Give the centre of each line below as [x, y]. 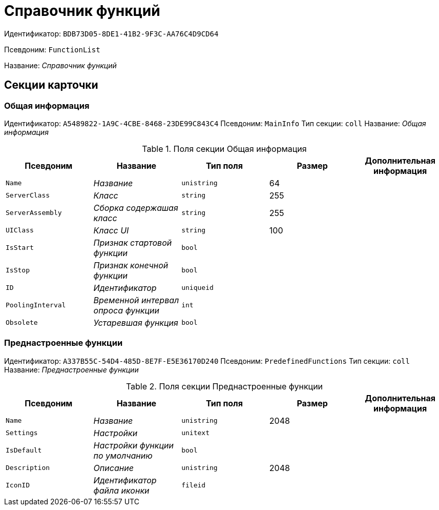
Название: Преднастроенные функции [71, 369]
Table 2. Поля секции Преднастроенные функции [224, 386]
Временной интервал [136, 300]
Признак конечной [131, 265]
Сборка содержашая [136, 208]
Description [28, 468]
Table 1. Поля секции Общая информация [224, 149]
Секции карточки [51, 85]
